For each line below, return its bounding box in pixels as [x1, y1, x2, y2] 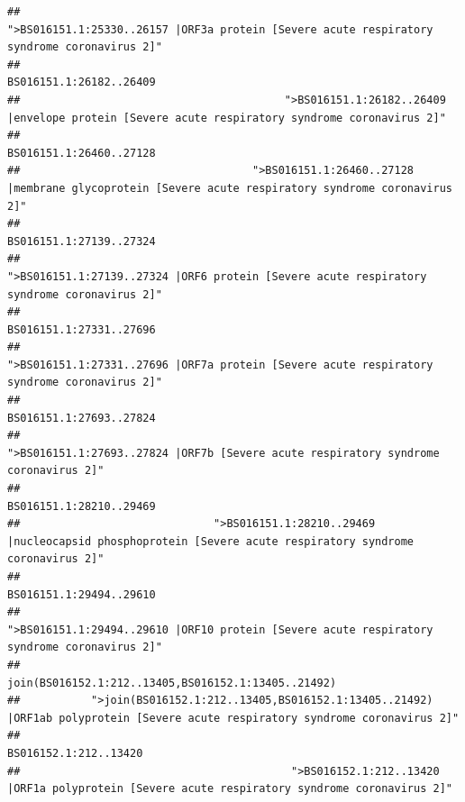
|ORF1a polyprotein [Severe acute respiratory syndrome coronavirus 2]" [7, 782, 452, 796]
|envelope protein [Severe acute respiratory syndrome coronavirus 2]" [7, 111, 446, 124]
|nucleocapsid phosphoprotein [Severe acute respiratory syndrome [7, 534, 415, 548]
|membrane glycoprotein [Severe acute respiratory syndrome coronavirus [7, 181, 452, 195]
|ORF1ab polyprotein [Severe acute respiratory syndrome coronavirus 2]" [7, 711, 460, 725]
